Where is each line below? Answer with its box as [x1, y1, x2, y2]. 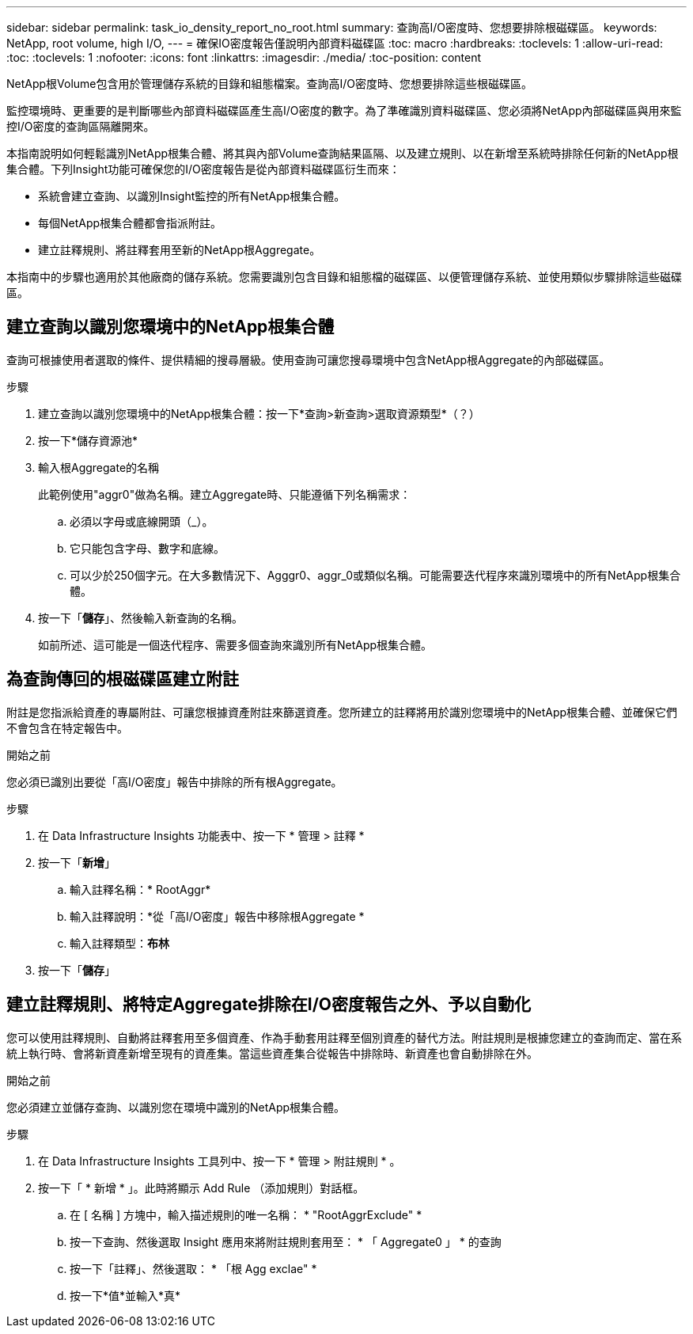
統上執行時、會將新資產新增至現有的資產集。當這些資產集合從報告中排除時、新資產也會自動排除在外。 [6, 1046, 538, 1060]
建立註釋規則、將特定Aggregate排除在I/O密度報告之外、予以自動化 [6, 994, 531, 1015]
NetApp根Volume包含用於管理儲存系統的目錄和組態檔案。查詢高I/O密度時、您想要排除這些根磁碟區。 [6, 77, 533, 90]
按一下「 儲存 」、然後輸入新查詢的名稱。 [38, 610, 243, 625]
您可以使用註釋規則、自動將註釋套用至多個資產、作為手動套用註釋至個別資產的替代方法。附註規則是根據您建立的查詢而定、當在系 [6, 1030, 682, 1044]
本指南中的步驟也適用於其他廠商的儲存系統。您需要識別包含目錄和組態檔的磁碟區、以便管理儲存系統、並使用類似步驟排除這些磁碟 [6, 270, 682, 283]
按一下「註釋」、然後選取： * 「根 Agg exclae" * [70, 1261, 317, 1275]
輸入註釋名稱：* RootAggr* [70, 882, 211, 896]
